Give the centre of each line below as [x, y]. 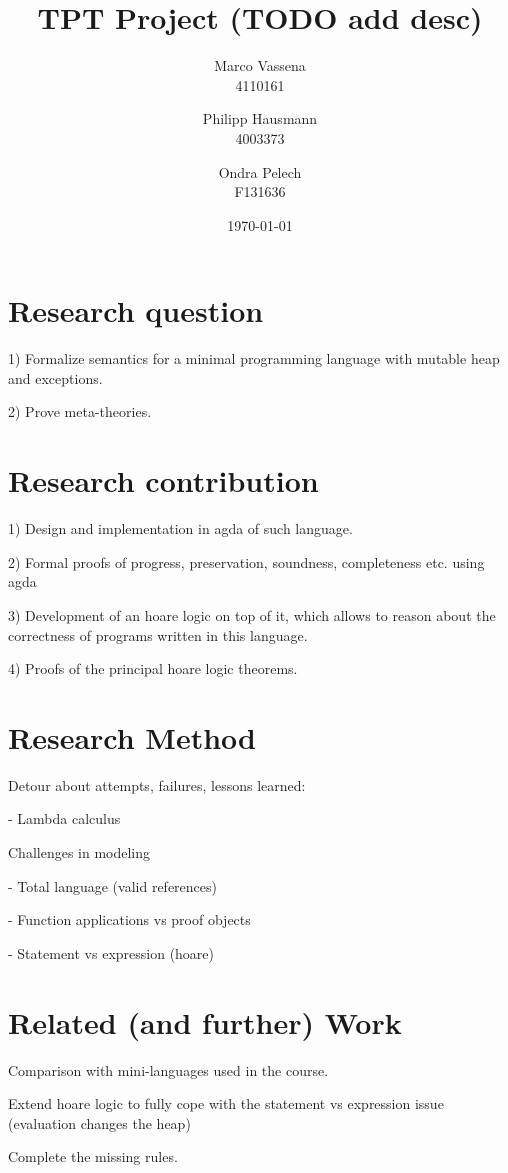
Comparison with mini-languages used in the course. [168, 1069]
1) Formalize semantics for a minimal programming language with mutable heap [254, 358]
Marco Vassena [260, 65]
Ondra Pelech [260, 171]
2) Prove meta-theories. [80, 411]
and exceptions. [55, 377]
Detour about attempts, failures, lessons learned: [157, 784]
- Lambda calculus [64, 818]
